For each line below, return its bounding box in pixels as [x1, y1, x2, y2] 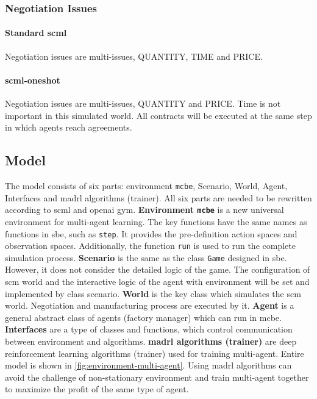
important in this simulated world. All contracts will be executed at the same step [5, 109, 312, 121]
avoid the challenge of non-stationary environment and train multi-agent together [5, 370, 309, 383]
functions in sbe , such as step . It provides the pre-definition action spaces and [5, 227, 297, 240]
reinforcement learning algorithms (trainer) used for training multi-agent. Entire [5, 347, 304, 359]
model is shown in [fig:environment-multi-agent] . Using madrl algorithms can [5, 359, 292, 372]
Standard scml [5, 26, 67, 39]
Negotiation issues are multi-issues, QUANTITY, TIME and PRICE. [5, 49, 263, 62]
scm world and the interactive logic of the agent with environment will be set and [5, 275, 310, 288]
